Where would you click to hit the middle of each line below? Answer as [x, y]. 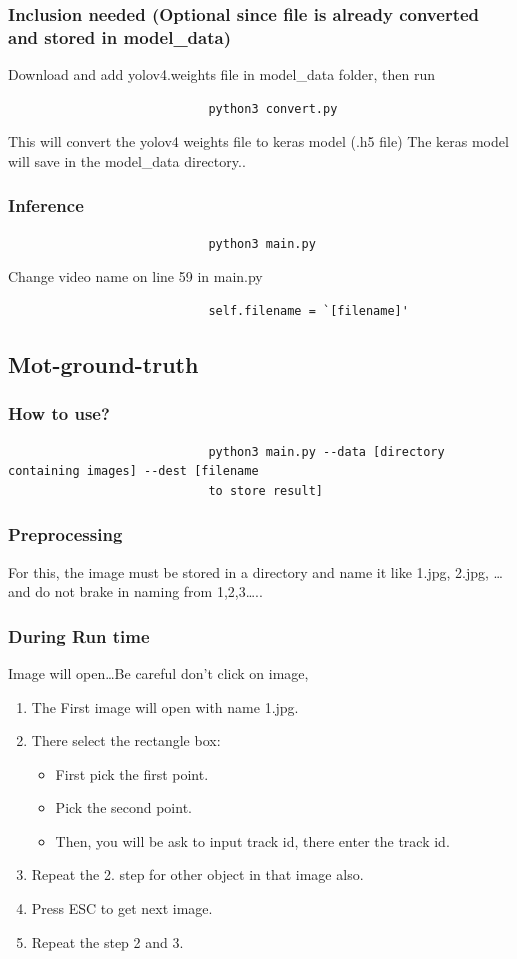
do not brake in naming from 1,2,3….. [149, 591]
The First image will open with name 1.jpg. [165, 706]
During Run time [79, 635]
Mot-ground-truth [103, 363]
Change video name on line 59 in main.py [135, 276]
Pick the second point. [123, 807]
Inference [46, 205]
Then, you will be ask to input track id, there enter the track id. [252, 840]
